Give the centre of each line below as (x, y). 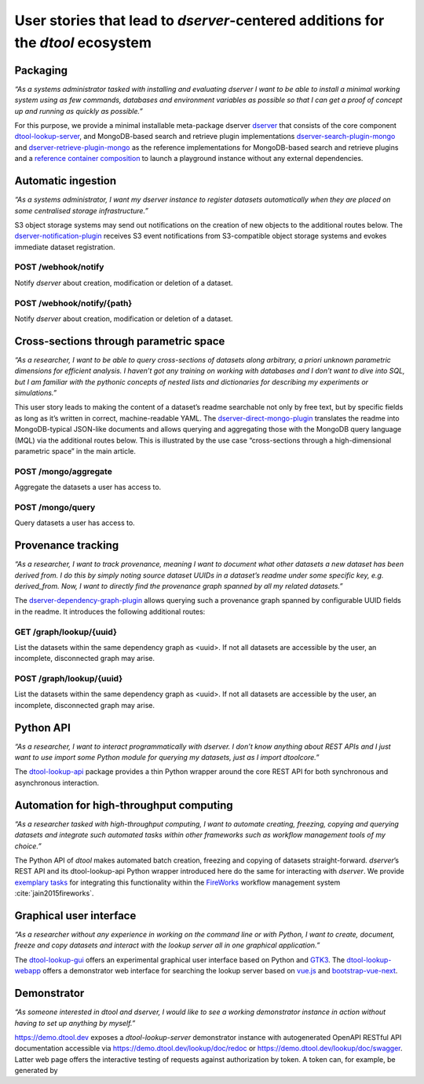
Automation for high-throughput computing (124, 805)
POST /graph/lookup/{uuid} (69, 679)
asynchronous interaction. (57, 783)
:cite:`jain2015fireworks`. (54, 893)
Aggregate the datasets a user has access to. (88, 487)
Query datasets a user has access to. (75, 523)
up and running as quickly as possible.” (79, 111)
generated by (36, 1071)
